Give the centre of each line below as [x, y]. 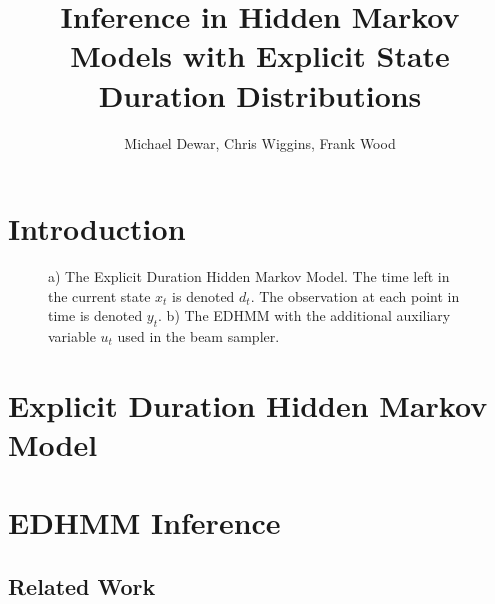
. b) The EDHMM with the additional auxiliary [304, 315]
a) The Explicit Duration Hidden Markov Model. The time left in [249, 276]
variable [72, 336]
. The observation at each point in [355, 295]
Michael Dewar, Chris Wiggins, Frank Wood [260, 142]
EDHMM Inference [144, 522]
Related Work [82, 585]
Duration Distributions [260, 94]
